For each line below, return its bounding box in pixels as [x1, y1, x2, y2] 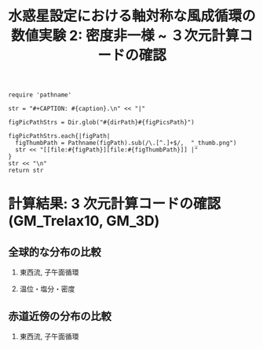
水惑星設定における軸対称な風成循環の [8, 7, 257, 25]
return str [8, 166, 44, 175]
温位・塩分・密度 [19, 284, 75, 294]
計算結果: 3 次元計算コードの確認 [8, 195, 221, 213]
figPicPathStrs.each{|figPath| [8, 133, 111, 140]
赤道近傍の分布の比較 [8, 309, 111, 322]
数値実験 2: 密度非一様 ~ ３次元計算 [10, 27, 239, 45]
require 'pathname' [8, 91, 72, 99]
